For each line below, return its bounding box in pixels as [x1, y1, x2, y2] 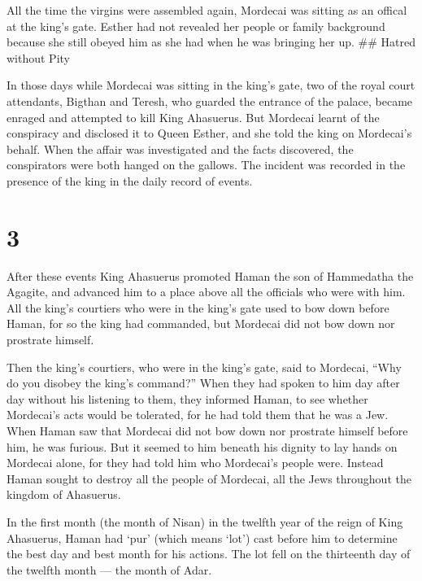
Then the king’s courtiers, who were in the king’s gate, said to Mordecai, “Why [7, 358, 402, 375]
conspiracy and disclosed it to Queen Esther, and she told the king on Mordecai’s [7, 124, 412, 142]
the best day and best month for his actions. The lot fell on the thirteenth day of [7, 545, 411, 562]
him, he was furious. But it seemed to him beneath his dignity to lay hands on [7, 438, 398, 455]
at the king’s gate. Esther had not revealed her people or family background [7, 17, 385, 34]
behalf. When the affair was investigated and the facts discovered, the [7, 140, 354, 157]
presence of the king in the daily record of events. [7, 172, 253, 189]
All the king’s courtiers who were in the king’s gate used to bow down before [7, 299, 389, 316]
